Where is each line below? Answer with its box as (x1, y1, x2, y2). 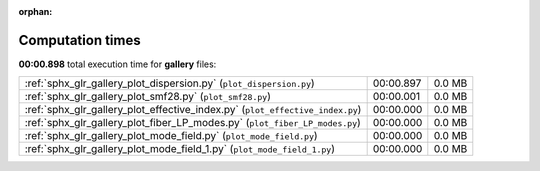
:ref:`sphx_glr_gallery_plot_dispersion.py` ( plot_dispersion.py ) (24, 76, 315, 90)
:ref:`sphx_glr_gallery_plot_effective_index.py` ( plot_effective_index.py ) (24, 103, 362, 117)
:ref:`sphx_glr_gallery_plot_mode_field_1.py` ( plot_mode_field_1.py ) (24, 142, 335, 156)
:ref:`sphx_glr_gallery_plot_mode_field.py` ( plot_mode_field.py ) (24, 129, 319, 143)
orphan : (18, 6, 53, 17)
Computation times (18, 31, 141, 49)
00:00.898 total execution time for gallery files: (18, 58, 217, 70)
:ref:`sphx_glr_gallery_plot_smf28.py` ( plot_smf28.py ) (24, 90, 272, 104)
